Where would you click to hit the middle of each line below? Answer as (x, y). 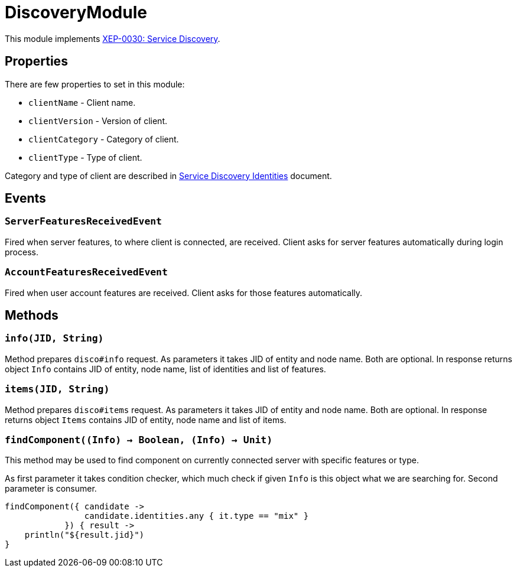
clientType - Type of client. (85, 157)
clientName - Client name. (82, 102)
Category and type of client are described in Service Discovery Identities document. (168, 175)
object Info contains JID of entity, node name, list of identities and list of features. (165, 369)
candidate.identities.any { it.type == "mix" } (196, 516)
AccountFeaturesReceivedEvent (86, 272)
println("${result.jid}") (84, 535)
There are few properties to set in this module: (95, 84)
